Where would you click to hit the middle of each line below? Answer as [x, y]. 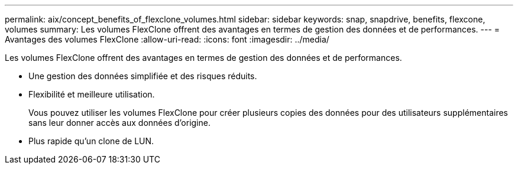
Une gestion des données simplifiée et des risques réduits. [143, 76]
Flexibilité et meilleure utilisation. [92, 94]
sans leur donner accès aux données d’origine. [119, 123]
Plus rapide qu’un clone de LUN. [91, 141]
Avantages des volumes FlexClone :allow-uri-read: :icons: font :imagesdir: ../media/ [167, 39]
